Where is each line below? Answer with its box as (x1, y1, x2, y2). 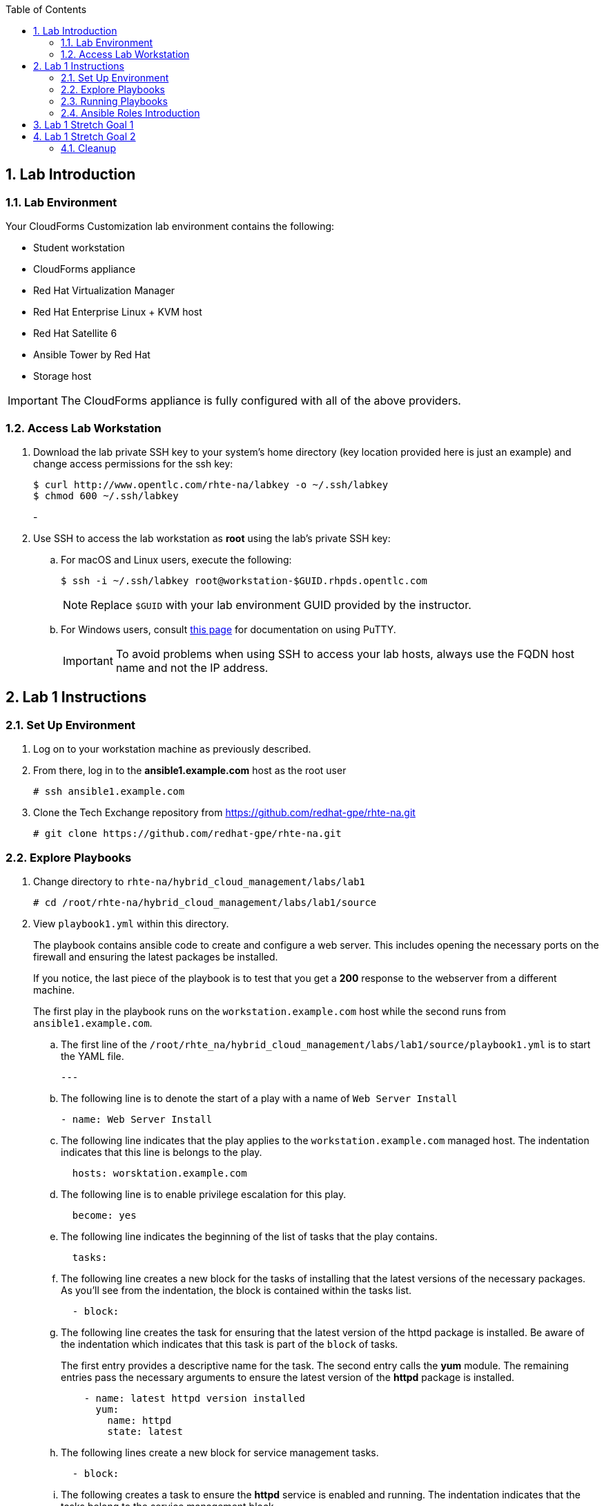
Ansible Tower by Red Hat (33, 349, 150, 361)
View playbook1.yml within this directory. (33, 917, 229, 929)
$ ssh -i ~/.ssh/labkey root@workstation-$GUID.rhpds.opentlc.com (61, 575, 428, 586)
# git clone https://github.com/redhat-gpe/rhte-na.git (33, 828, 342, 840)
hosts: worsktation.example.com (72, 1167, 247, 1179)
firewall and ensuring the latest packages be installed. (33, 950, 278, 963)
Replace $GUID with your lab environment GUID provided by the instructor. (90, 597, 471, 612)
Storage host (33, 370, 92, 383)
